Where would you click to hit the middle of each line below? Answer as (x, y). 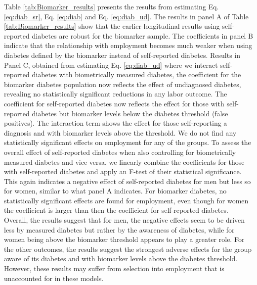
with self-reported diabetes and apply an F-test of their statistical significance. (123, 171)
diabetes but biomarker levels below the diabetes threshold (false (130, 113)
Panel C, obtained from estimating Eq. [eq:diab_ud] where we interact (111, 65)
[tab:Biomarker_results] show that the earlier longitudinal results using (112, 26)
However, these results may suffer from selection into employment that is (114, 268)
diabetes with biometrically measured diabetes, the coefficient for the (136, 74)
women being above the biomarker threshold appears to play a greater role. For (124, 239)
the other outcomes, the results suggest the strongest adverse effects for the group (128, 249)
